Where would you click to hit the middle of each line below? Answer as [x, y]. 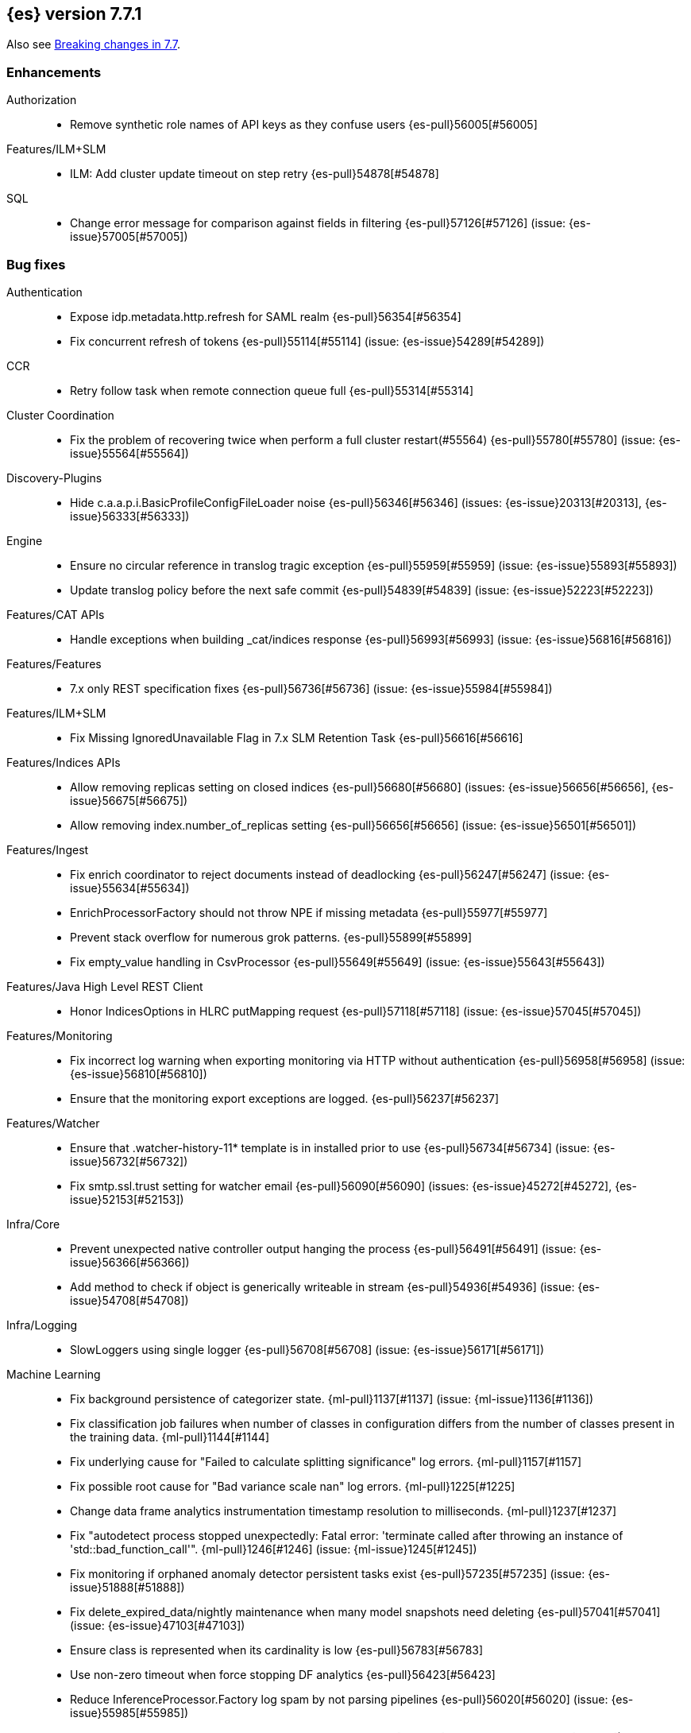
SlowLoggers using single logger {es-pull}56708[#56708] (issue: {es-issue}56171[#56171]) [307, 1349]
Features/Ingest [48, 849]
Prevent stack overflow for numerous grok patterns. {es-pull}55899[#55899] [271, 937]
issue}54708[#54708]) [129, 1300]
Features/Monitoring [60, 1035]
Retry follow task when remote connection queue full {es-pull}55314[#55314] [272, 390]
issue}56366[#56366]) [130, 1262]
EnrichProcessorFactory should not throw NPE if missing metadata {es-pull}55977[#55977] [309, 912]
